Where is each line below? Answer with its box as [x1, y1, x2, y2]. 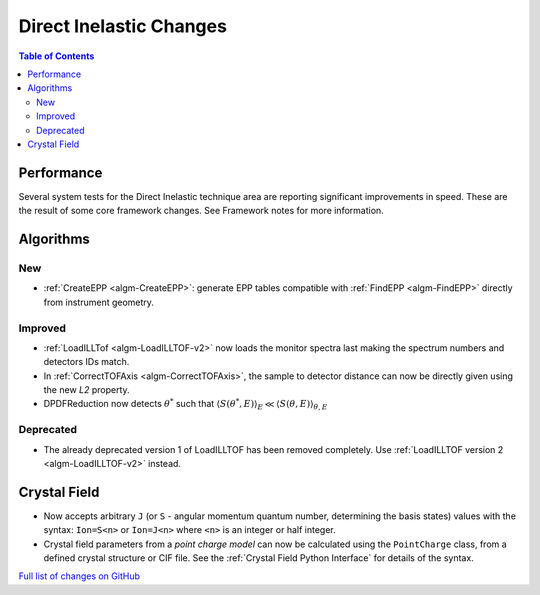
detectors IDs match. [43, 356, 130, 368]
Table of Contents [18, 50, 95, 62]
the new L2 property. [43, 384, 130, 396]
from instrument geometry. [43, 296, 155, 308]
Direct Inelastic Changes [18, 15, 227, 37]
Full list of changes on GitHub [18, 570, 140, 582]
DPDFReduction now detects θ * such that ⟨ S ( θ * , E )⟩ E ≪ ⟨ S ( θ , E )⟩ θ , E [43, 396, 328, 412]
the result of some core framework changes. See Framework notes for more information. [18, 205, 384, 217]
